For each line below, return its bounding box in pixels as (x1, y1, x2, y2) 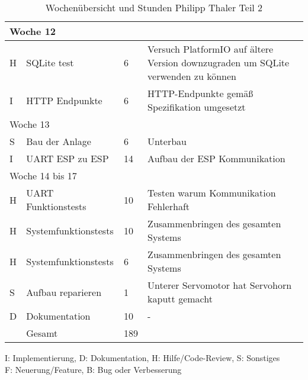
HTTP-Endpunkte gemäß (147, 86, 254, 100)
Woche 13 (9, 117, 50, 131)
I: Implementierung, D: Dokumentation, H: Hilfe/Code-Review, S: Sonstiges (5, 352, 280, 363)
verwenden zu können (147, 69, 236, 83)
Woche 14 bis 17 (9, 169, 77, 182)
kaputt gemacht (147, 292, 213, 305)
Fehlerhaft (147, 199, 190, 213)
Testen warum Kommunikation (147, 186, 276, 199)
